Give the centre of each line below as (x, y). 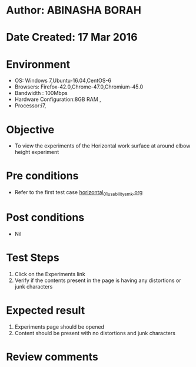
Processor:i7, (30, 106)
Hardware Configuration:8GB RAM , (58, 99)
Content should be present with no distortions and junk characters (95, 333)
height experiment (37, 152)
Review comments (52, 357)
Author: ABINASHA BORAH (74, 10)
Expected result (46, 311)
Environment (38, 64)
